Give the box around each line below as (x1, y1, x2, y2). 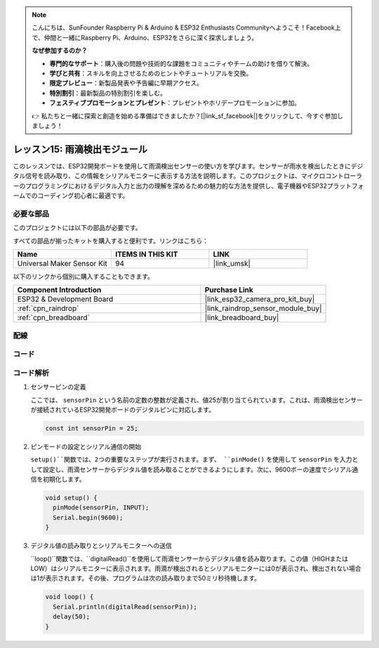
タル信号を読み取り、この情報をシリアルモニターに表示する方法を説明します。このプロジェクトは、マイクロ (13, 172, 326, 180)
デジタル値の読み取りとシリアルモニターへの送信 (30, 542, 172, 550)
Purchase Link (204, 285, 254, 295)
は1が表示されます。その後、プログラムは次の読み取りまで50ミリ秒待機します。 (30, 574, 261, 583)
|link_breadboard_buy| (204, 313, 279, 323)
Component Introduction (17, 285, 102, 295)
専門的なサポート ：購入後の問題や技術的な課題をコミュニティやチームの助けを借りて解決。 (49, 59, 314, 68)
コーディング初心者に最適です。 (37, 191, 129, 200)
